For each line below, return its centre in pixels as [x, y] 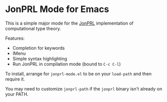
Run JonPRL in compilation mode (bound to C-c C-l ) [67, 64]
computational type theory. [33, 28]
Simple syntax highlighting [40, 58]
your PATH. [17, 94]
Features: [15, 38]
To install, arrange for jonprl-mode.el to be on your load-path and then [78, 73]
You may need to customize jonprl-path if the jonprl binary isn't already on [84, 88]
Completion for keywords [39, 48]
